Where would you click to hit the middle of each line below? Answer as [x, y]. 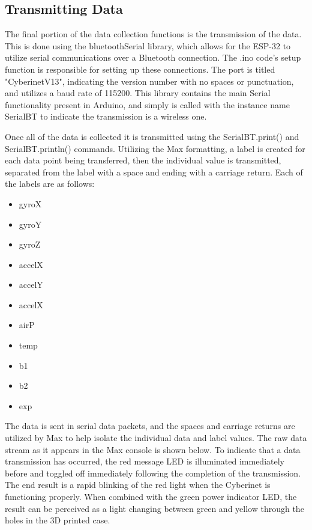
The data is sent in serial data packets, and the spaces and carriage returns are [150, 426]
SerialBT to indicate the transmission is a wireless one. [106, 116]
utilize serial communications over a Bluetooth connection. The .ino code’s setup [153, 57]
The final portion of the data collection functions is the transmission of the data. [153, 34]
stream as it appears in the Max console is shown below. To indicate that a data [153, 449]
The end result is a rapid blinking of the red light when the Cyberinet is [138, 485]
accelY [31, 285]
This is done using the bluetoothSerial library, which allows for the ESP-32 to [148, 45]
